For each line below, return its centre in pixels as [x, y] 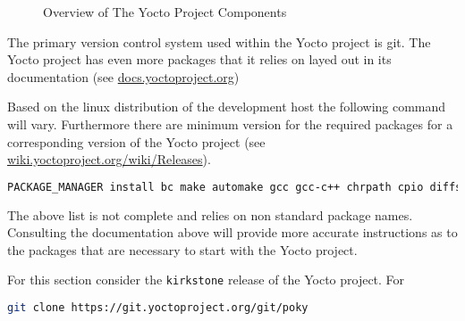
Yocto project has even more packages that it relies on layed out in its [199, 59]
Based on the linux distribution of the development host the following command [227, 107]
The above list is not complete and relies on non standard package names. [210, 214]
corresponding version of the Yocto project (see [136, 141]
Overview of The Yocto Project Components [165, 12]
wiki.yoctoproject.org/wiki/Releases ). [109, 159]
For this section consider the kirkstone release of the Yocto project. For [206, 280]
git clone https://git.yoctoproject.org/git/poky [158, 308]
